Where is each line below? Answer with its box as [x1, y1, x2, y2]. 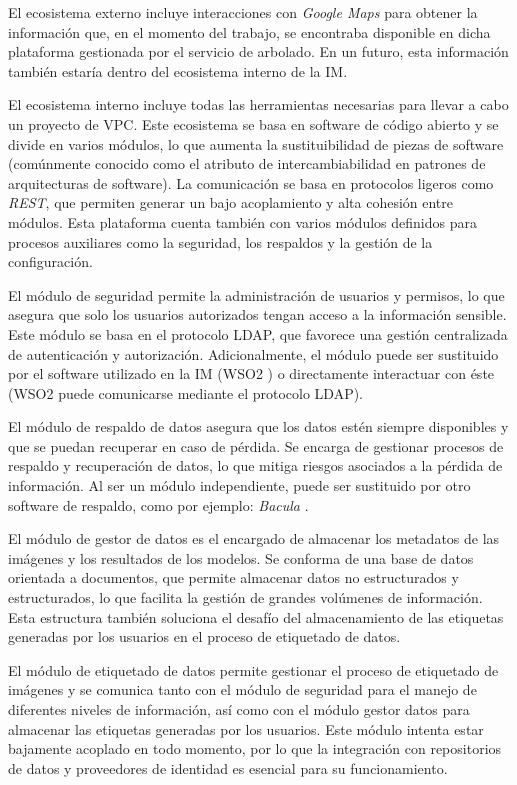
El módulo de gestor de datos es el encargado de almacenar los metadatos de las [8, 528, 500, 549]
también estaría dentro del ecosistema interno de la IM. [8, 60, 348, 81]
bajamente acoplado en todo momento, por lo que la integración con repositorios [8, 738, 502, 759]
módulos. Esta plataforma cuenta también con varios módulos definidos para [8, 211, 477, 232]
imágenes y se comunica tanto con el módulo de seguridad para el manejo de [8, 679, 477, 700]
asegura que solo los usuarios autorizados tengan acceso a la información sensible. [8, 304, 507, 325]
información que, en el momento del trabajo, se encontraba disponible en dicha [8, 21, 491, 42]
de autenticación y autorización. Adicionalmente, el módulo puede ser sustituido [8, 343, 499, 364]
